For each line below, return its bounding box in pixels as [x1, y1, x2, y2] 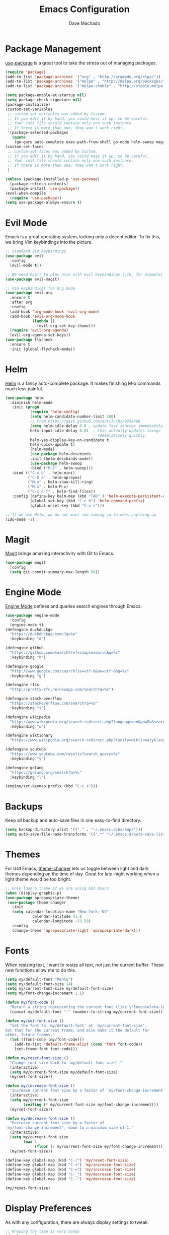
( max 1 [23, 1139, 37, 1144]
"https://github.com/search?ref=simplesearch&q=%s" [10, 650, 121, 655]
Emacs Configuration [39, 4, 130, 15]
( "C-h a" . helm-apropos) [27, 475, 82, 480]
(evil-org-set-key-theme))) [37, 323, 96, 328]
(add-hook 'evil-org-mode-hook [10, 314, 75, 319]
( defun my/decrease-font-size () [5, 1116, 75, 1121]
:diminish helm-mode [10, 400, 53, 405]
